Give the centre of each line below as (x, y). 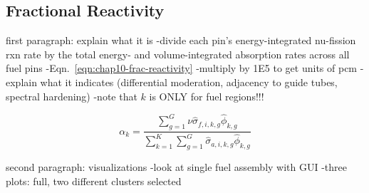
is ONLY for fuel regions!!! (207, 96)
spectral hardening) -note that (72, 96)
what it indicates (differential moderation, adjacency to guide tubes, (189, 82)
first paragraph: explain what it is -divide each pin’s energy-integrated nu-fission (181, 40)
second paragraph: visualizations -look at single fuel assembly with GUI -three (177, 167)
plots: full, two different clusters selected (94, 181)
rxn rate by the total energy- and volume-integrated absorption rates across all (178, 54)
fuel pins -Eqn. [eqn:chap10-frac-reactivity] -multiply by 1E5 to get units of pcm (182, 68)
